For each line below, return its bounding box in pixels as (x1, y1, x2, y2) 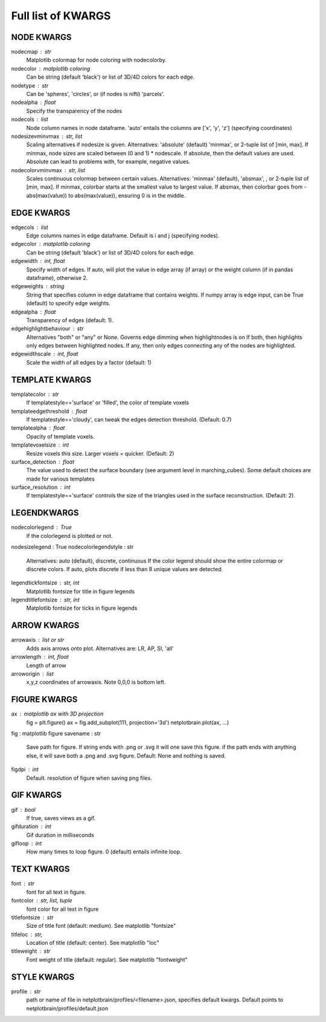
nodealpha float (11, 99, 56, 106)
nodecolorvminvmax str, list (11, 166, 86, 173)
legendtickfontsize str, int (11, 579, 80, 586)
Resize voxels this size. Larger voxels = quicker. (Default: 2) (26, 450, 174, 457)
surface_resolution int (11, 484, 71, 491)
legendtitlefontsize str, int (11, 596, 80, 604)
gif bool (11, 806, 36, 813)
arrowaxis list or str (11, 636, 65, 644)
